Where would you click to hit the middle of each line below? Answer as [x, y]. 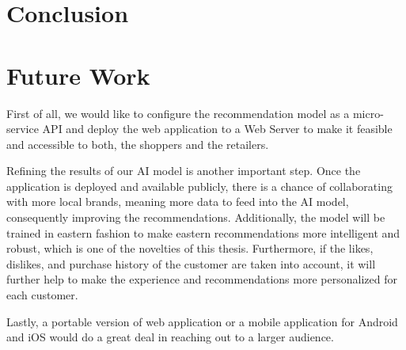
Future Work [78, 75]
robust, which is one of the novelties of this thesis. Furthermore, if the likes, [190, 248]
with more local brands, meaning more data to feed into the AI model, [178, 202]
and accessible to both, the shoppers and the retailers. [138, 144]
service [23, 129]
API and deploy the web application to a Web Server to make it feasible [217, 129]
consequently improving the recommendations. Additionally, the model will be [196, 217]
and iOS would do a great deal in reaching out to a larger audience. [170, 337]
